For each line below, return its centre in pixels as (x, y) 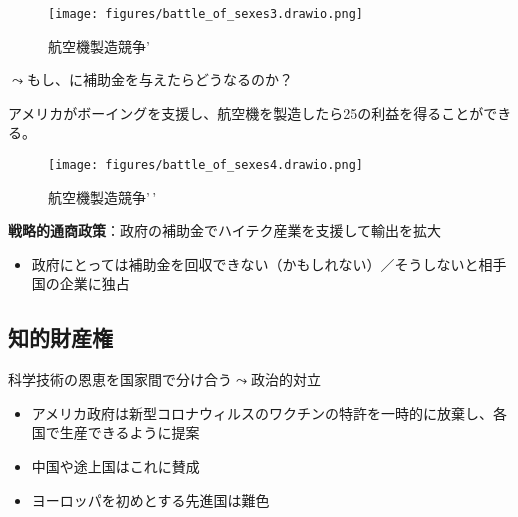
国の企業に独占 (80, 283)
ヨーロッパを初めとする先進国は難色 (150, 499)
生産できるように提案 (129, 432)
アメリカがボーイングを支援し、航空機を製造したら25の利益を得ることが (246, 112)
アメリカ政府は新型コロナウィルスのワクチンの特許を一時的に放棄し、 (262, 412)
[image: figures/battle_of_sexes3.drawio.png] (205, 14)
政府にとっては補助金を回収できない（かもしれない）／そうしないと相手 (269, 263)
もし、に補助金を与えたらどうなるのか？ (159, 79)
